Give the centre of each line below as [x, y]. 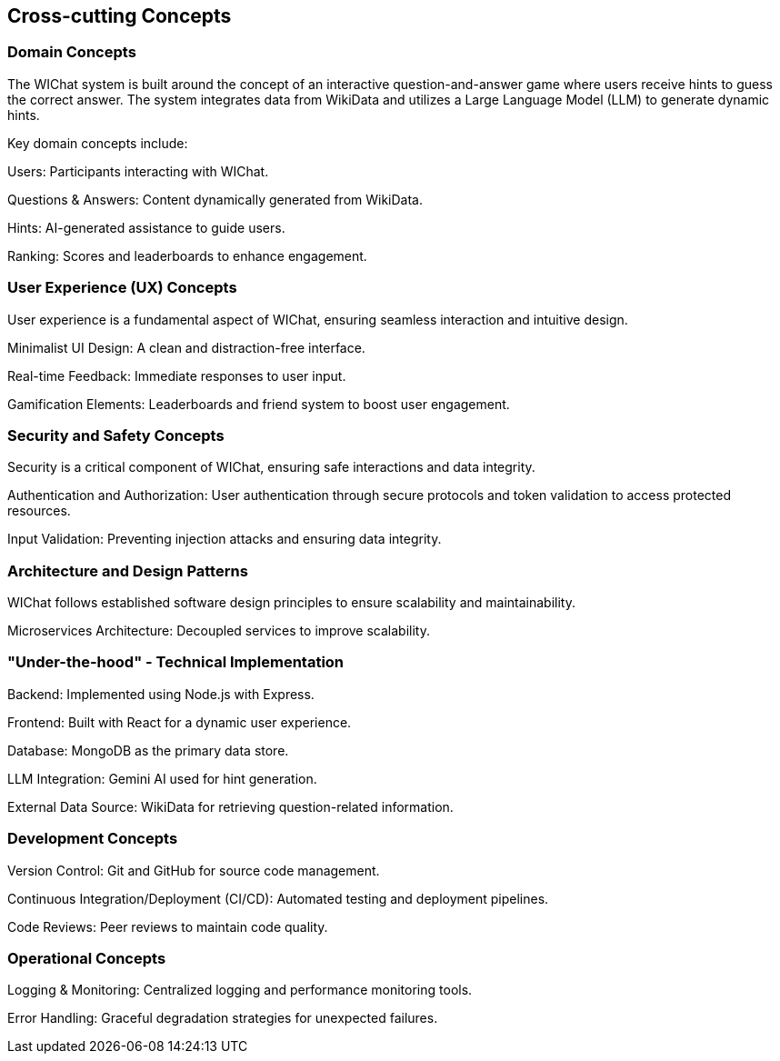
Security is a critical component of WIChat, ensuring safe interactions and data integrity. [271, 467]
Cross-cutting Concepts [120, 16]
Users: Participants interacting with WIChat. [138, 171]
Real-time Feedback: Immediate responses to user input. [177, 375]
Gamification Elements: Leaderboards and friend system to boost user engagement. [259, 404]
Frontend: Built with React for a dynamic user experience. [180, 722]
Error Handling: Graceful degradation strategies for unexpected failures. [223, 1018]
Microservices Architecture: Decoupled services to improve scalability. [219, 631]
